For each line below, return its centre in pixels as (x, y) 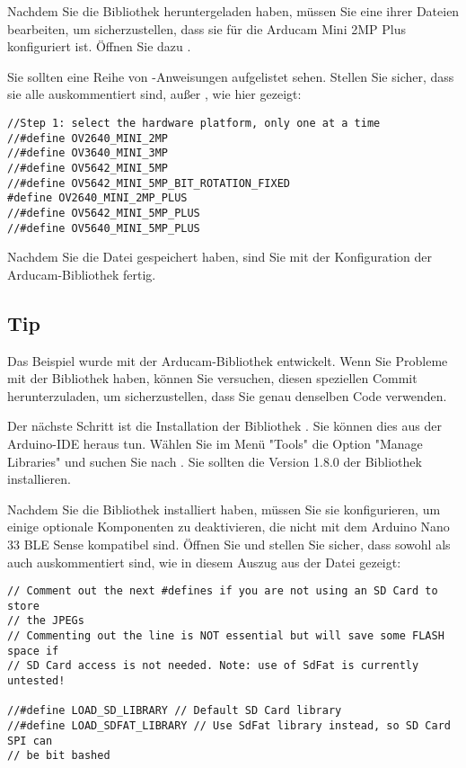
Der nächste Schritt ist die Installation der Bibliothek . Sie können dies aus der (224, 426)
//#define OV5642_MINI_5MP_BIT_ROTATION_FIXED (149, 183)
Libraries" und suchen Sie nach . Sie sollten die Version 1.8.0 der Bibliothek (215, 461)
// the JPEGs (46, 621)
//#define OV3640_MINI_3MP (88, 153)
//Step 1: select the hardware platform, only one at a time (194, 123)
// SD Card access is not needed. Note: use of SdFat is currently (213, 666)
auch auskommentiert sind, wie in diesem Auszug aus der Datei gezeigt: (204, 562)
